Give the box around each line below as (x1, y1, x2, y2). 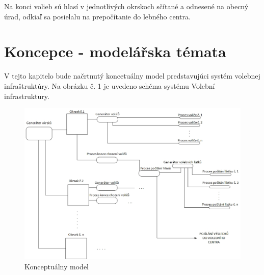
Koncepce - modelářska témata (4, 41, 226, 62)
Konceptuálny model (24, 261, 89, 271)
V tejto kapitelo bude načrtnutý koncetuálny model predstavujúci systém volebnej (4, 70, 260, 81)
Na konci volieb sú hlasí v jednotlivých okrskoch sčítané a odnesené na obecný (4, 1, 249, 11)
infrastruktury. (4, 90, 49, 101)
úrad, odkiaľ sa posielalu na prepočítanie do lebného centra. (4, 11, 191, 21)
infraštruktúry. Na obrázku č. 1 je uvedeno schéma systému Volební (4, 80, 215, 91)
